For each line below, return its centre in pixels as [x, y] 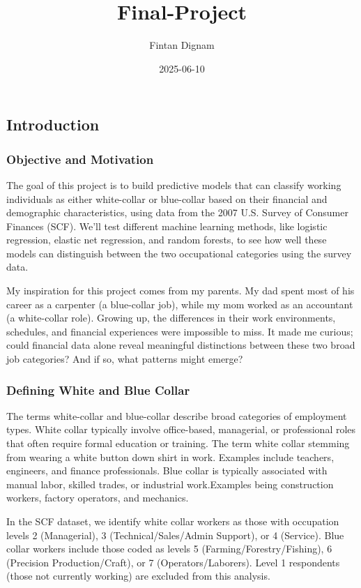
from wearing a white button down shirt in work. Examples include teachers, [170, 457]
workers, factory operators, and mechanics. [98, 498]
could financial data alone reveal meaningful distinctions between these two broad [181, 345]
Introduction [53, 125]
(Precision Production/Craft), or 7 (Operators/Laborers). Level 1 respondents [173, 562]
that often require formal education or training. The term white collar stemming [178, 443]
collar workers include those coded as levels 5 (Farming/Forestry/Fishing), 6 [169, 549]
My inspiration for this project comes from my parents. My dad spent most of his [180, 291]
